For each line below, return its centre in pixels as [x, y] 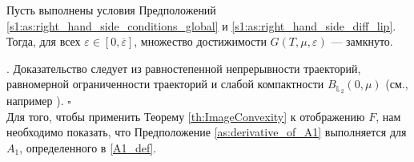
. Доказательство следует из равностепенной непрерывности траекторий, [184, 68]
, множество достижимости [200, 41]
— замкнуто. [362, 41]
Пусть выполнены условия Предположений [111, 10]
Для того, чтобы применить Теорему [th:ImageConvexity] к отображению [186, 116]
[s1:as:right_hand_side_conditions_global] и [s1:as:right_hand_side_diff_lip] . [201, 25]
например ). [35, 101]
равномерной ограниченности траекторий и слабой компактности [165, 84]
